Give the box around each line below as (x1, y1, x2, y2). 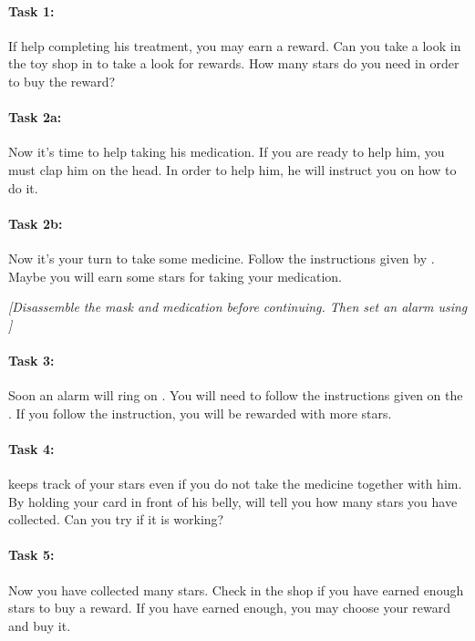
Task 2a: (8, 108, 62, 127)
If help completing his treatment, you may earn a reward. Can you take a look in (8, 36, 461, 55)
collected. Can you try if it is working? (8, 510, 224, 529)
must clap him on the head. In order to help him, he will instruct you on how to (8, 160, 457, 179)
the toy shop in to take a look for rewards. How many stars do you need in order (8, 54, 460, 73)
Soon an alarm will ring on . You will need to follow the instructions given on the (8, 386, 463, 405)
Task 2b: (8, 213, 63, 233)
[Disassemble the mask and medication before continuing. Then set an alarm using (8, 297, 468, 316)
